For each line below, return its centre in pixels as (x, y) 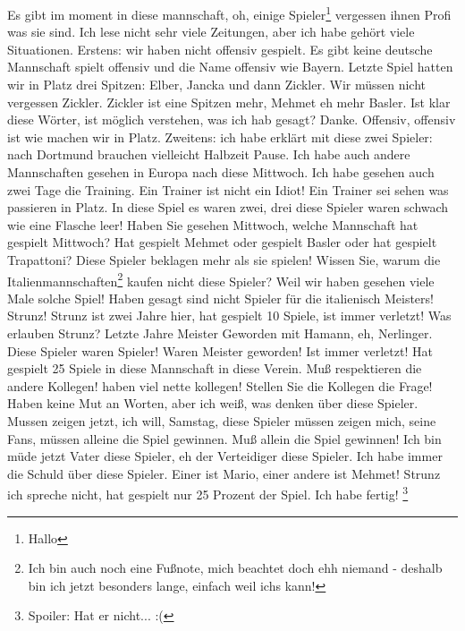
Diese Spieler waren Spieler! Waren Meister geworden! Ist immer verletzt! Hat (220, 350)
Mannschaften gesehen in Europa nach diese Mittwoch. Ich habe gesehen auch (221, 172)
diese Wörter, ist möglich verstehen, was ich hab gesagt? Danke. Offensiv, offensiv (232, 119)
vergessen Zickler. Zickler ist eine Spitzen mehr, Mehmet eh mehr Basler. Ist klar (229, 102)
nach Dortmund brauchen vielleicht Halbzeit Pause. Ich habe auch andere (209, 154)
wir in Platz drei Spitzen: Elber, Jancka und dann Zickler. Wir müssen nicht (217, 85)
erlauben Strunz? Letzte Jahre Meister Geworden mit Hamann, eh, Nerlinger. (220, 333)
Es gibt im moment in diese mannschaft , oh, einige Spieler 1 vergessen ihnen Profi (229, 13)
